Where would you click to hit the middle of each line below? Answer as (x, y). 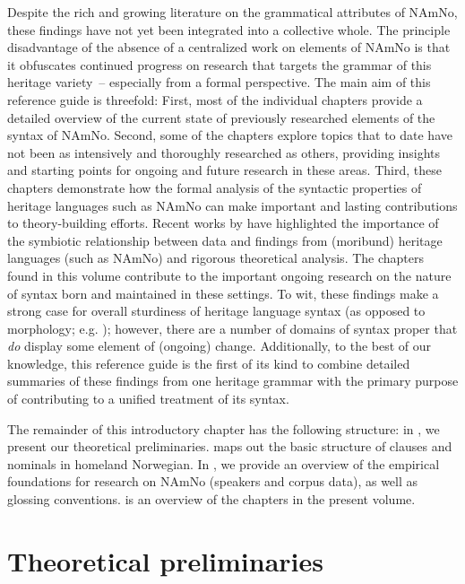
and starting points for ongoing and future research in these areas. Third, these (224, 170)
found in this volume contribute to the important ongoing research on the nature (229, 275)
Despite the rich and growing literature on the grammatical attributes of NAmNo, (232, 12)
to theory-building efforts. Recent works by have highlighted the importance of (223, 223)
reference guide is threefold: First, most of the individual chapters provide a (215, 99)
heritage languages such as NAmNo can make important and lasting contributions (232, 205)
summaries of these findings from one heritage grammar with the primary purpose (233, 381)
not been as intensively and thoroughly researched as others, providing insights (224, 152)
